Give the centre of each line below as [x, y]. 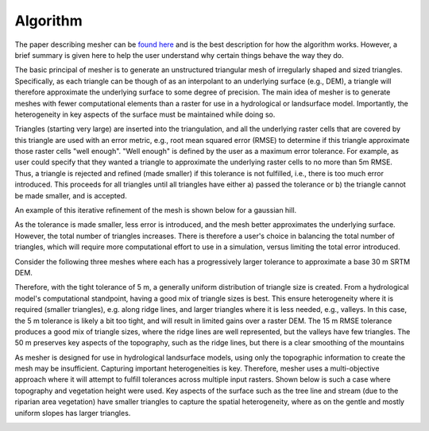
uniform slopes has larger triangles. [73, 413]
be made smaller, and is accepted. [71, 195]
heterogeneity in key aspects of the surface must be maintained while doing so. [145, 114]
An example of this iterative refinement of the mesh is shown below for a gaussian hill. [156, 210]
